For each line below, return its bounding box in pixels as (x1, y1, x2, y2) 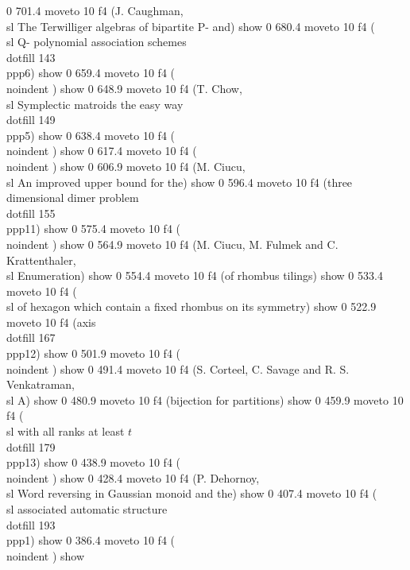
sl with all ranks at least (6, 423, 125, 440)
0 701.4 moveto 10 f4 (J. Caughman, (6, 2, 184, 18)
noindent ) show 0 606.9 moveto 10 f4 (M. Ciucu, (6, 157, 246, 174)
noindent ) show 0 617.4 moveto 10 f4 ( (6, 142, 197, 159)
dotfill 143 (6, 48, 56, 65)
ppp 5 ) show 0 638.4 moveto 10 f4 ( (6, 126, 176, 143)
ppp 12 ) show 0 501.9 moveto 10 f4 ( (6, 345, 181, 362)
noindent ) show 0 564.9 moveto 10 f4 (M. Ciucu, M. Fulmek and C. (6, 235, 338, 252)
